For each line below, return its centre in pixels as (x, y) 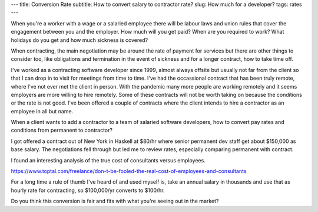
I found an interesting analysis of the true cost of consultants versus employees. (108, 160)
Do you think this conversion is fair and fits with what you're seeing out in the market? (115, 201)
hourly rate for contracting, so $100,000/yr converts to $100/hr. (88, 190)
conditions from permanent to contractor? (62, 131)
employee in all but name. (42, 111)
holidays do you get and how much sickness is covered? (79, 40)
